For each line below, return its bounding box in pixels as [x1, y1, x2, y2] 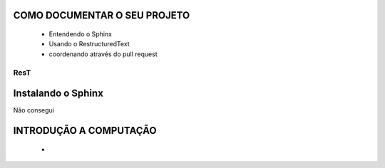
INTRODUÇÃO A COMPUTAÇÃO [13, 125, 157, 137]
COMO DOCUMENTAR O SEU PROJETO [13, 9, 190, 21]
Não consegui [13, 106, 55, 115]
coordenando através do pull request [48, 50, 158, 58]
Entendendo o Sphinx [48, 30, 112, 38]
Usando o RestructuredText [48, 40, 130, 48]
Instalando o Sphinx [13, 88, 103, 100]
